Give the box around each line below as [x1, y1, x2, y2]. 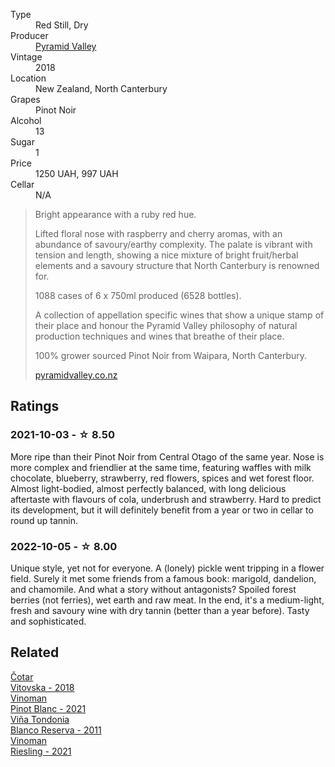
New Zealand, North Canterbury [35, 83, 168, 94]
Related [10, 644, 60, 661]
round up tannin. [10, 514, 79, 526]
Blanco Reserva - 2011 [10, 724, 102, 736]
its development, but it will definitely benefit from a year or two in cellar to [10, 504, 314, 516]
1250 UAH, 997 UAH [35, 168, 119, 179]
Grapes [10, 94, 41, 105]
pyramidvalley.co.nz [34, 369, 118, 381]
